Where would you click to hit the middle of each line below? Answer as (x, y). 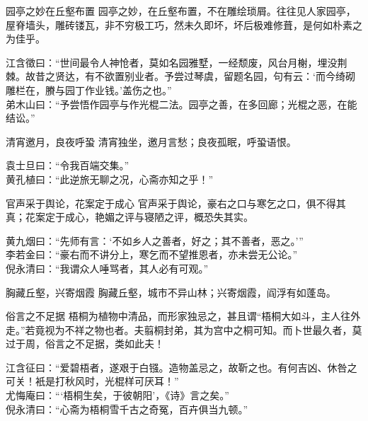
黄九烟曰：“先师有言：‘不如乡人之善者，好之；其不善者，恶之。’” (155, 240)
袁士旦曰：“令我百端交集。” (68, 165)
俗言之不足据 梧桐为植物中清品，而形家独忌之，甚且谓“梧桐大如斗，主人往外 (183, 316)
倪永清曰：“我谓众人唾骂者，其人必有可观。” (107, 268)
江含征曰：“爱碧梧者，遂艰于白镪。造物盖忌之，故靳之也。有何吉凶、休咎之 (182, 367)
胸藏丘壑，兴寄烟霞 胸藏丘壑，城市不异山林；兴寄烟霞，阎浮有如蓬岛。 (171, 292)
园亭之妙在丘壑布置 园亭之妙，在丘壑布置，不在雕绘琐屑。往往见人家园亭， (181, 11)
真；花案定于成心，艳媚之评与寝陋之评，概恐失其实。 (130, 217)
